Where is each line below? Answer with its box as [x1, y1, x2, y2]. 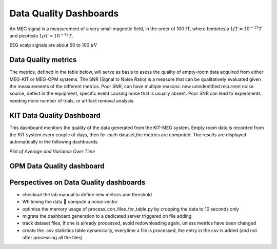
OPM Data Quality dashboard [9, 161, 105, 170]
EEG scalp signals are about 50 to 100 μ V [9, 42, 97, 48]
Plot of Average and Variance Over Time [9, 148, 95, 154]
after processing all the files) [22, 235, 83, 241]
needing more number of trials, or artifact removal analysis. [9, 97, 135, 103]
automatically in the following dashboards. [9, 139, 100, 145]
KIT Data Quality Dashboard [9, 111, 101, 120]
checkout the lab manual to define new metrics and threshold [22, 191, 152, 197]
